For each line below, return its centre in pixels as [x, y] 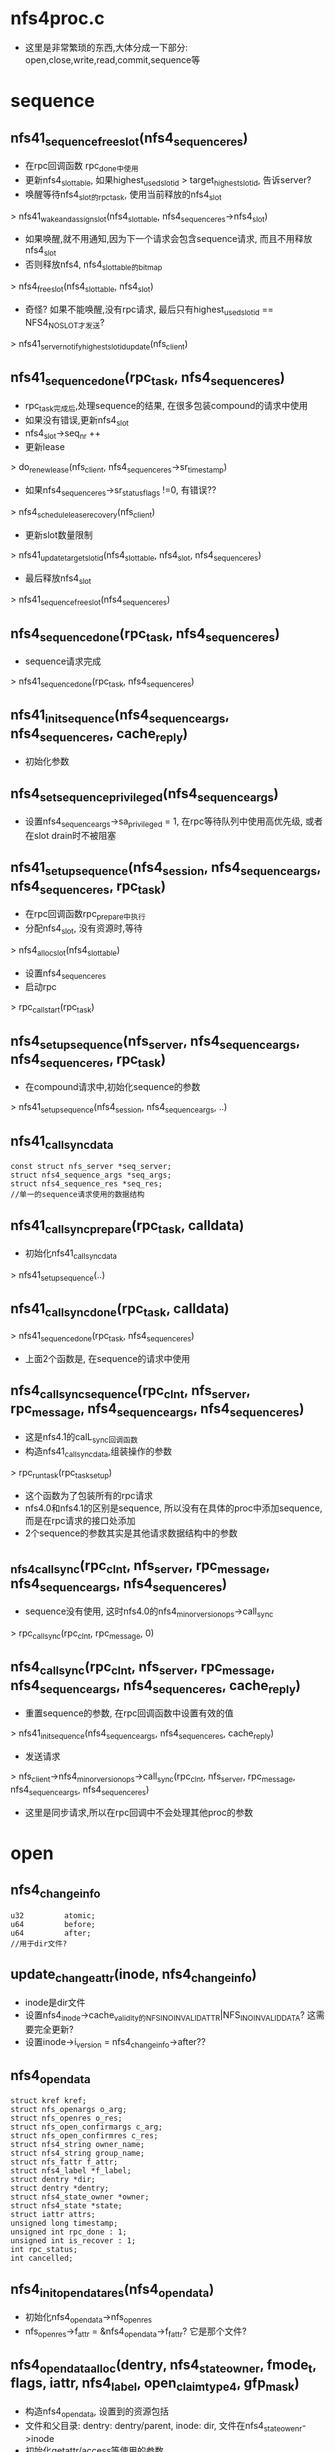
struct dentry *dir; [53, 2180]
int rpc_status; [44, 2250]
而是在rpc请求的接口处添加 [80, 1521]
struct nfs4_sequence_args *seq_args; [91, 1175]
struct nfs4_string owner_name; [77, 2145]
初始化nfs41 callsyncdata [71, 1254]
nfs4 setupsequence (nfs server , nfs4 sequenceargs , [155, 1042]
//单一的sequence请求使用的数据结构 [77, 1195]
